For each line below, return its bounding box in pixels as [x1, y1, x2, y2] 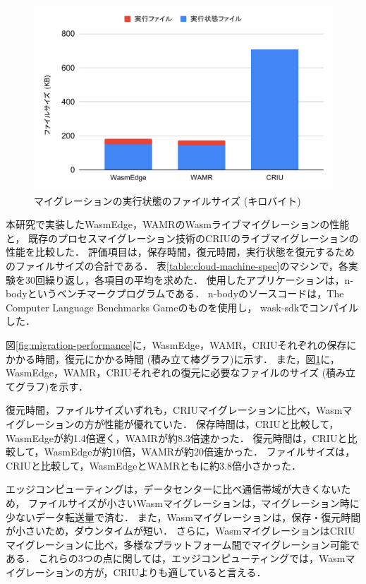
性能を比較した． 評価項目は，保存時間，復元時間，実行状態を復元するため [6, 244, 355, 259]
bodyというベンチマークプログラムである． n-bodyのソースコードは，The [6, 286, 344, 301]
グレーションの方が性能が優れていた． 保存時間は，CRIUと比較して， [15, 417, 339, 431]
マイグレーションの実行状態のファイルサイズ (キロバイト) [34, 193, 301, 208]
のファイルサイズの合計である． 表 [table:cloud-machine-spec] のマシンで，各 [6, 258, 348, 273]
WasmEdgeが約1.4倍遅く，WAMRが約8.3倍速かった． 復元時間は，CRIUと [6, 430, 348, 445]
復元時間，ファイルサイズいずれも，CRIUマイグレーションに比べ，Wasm [6, 403, 343, 417]
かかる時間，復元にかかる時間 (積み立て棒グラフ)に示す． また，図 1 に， [6, 351, 340, 366]
